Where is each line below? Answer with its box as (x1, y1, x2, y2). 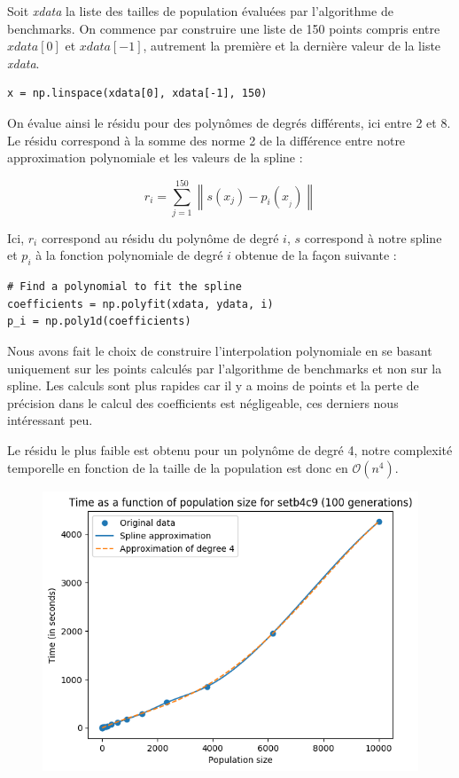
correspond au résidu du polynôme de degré (41, 228, 279, 247)
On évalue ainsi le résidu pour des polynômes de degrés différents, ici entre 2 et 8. (7, 113, 451, 131)
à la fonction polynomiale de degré (35, 246, 223, 264)
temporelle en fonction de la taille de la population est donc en (7, 458, 348, 476)
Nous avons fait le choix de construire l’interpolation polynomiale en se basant (7, 342, 432, 360)
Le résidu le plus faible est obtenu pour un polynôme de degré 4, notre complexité (7, 441, 453, 460)
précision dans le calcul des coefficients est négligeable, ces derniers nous (7, 393, 399, 412)
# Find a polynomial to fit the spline (7, 280, 242, 294)
